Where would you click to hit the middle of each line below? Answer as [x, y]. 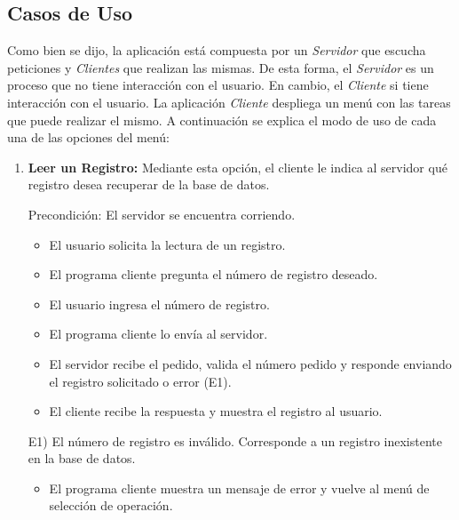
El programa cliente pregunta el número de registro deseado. [214, 274]
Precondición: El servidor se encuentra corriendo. [162, 214]
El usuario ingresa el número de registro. [159, 304]
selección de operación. [111, 505]
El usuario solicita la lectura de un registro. [167, 244]
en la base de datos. [82, 458]
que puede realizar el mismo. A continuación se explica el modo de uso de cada [222, 120]
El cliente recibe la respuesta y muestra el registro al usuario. [216, 411]
